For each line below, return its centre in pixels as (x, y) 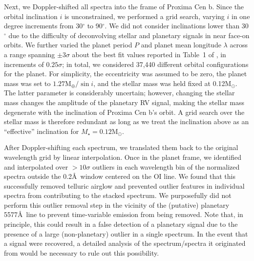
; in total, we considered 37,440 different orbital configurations (155, 64)
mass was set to (27, 83)
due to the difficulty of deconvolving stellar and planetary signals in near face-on (129, 35)
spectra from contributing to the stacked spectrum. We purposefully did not (118, 195)
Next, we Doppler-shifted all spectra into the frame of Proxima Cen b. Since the (124, 6)
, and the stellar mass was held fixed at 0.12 (159, 83)
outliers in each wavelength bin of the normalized (166, 166)
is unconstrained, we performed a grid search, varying (144, 16)
